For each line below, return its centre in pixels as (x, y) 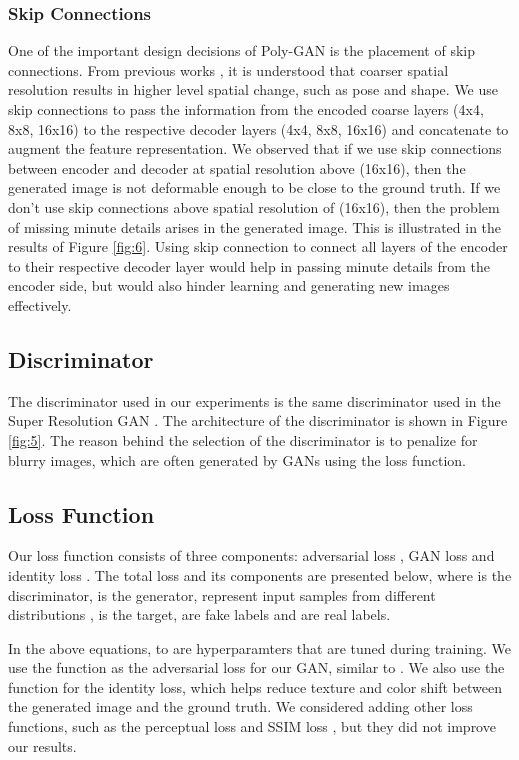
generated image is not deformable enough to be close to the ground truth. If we (254, 187)
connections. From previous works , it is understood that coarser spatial (228, 69)
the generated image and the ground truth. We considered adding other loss (240, 706)
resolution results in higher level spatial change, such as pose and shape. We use (253, 89)
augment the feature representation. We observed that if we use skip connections (255, 148)
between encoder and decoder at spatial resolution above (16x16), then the (237, 167)
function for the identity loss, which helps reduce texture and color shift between (255, 686)
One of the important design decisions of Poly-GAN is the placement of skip (241, 50)
